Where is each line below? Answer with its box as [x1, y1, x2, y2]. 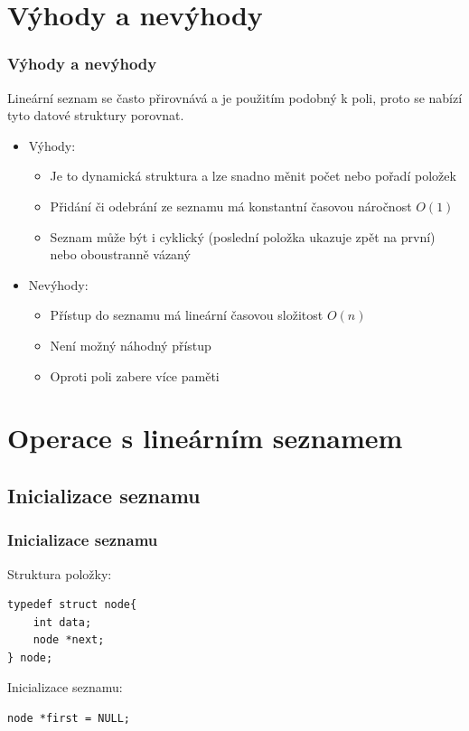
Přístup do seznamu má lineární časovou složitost [50, 305, 324, 324]
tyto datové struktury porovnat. [7, 106, 184, 125]
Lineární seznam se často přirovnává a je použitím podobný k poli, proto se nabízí [7, 88, 463, 107]
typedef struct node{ [7, 598, 137, 612]
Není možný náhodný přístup [50, 335, 211, 354]
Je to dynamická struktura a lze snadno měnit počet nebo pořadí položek [50, 166, 456, 185]
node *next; [33, 633, 105, 647]
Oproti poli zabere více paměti [50, 366, 220, 385]
